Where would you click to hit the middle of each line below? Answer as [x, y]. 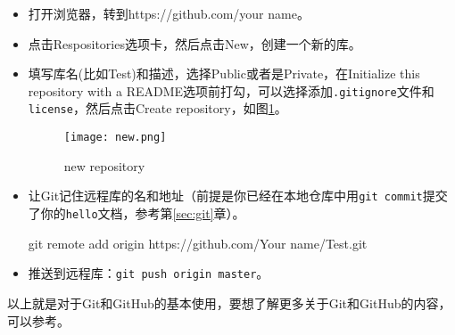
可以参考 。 [38, 320]
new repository [104, 165]
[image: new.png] [115, 138]
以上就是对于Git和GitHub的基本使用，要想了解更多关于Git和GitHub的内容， [229, 302]
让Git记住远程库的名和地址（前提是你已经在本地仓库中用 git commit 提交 [238, 196]
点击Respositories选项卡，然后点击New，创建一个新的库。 [194, 43]
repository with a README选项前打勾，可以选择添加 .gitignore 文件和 [231, 90]
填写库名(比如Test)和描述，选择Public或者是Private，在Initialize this [224, 74]
